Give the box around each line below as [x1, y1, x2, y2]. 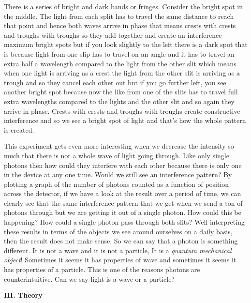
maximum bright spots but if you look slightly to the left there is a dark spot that [4, 39, 248, 49]
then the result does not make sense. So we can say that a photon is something [4, 236, 238, 246]
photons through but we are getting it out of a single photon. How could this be [4, 207, 241, 217]
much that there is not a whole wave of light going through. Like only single [4, 150, 229, 160]
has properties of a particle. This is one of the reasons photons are [4, 264, 200, 274]
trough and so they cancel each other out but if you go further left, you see [4, 77, 226, 87]
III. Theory [4, 290, 43, 300]
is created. [4, 124, 34, 135]
